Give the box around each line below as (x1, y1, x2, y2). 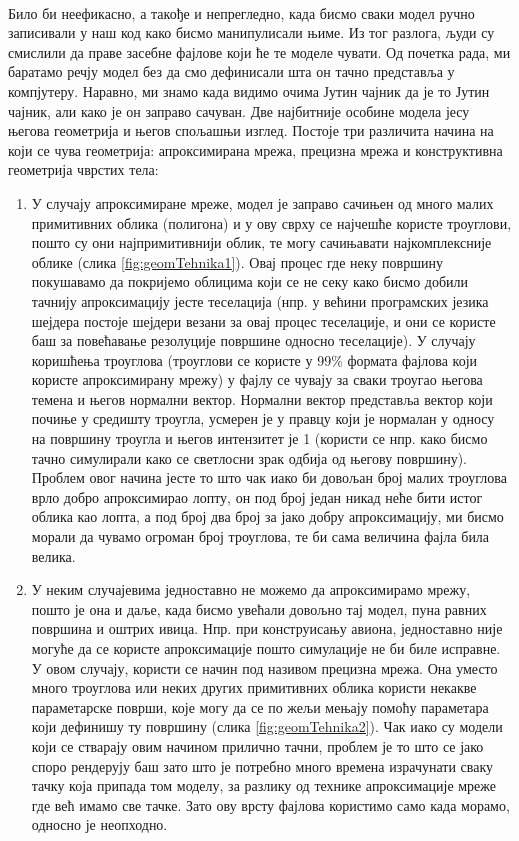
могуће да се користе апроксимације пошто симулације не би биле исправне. (31, 638, 501, 658)
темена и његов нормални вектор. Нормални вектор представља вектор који (31, 388, 493, 409)
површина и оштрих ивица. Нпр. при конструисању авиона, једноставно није (31, 618, 503, 639)
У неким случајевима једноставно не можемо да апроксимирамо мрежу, (31, 579, 471, 600)
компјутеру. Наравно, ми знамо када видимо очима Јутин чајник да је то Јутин (8, 80, 490, 101)
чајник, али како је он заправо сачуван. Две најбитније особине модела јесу (8, 100, 470, 121)
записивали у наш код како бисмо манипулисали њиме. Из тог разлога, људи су (8, 22, 495, 43)
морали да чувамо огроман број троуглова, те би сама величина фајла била (31, 526, 490, 547)
